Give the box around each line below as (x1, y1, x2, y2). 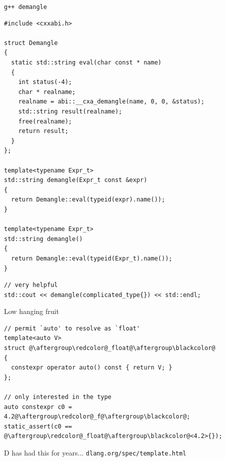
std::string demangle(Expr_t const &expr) (4, 176, 147, 184)
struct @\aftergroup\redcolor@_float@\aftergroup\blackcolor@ (4, 344, 215, 352)
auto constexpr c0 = (4, 403, 72, 410)
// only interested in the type (4, 393, 111, 401)
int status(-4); (18, 78, 72, 86)
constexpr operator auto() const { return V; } (11, 364, 172, 371)
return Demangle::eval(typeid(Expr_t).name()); (11, 254, 172, 262)
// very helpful (4, 281, 58, 289)
